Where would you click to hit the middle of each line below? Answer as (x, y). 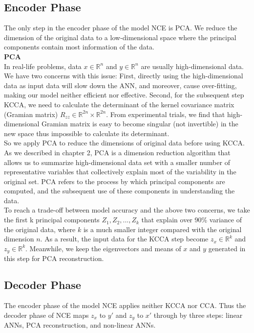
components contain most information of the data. (79, 47)
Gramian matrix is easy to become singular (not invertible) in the (140, 124)
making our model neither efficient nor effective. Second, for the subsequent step (124, 95)
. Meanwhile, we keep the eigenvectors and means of (103, 248)
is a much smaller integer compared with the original (162, 229)
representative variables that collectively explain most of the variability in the (120, 172)
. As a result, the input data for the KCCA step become (124, 239)
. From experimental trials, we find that (166, 114)
